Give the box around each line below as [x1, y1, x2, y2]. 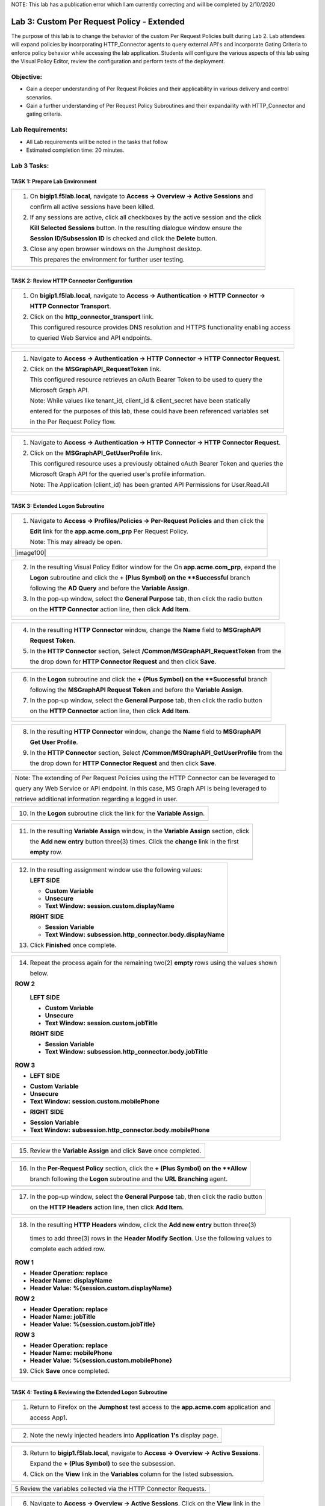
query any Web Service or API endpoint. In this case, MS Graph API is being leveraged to [14, 784, 267, 792]
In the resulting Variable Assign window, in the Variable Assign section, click [29, 826, 250, 835]
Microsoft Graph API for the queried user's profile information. [29, 470, 206, 478]
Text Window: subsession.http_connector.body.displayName [45, 930, 225, 939]
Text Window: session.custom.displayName [45, 901, 175, 910]
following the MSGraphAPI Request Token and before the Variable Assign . [29, 686, 244, 694]
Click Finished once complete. [29, 940, 117, 949]
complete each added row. [29, 1245, 105, 1253]
